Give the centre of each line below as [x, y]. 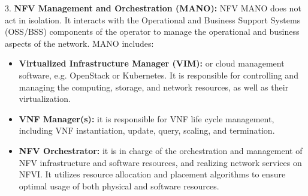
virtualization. [45, 99]
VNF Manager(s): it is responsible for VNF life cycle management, [147, 118]
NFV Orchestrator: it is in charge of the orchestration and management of [161, 150]
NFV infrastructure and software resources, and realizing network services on [160, 162]
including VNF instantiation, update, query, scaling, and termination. [147, 130]
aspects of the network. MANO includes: [79, 43]
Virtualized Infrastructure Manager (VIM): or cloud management [152, 63]
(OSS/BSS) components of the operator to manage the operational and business [152, 31]
